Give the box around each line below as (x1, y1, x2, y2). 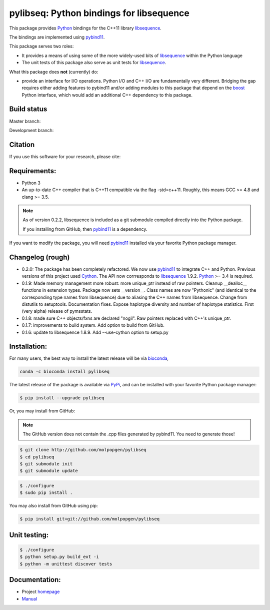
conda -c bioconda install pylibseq (19, 369, 110, 375)
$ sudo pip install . (19, 490, 73, 495)
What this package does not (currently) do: (9, 69, 98, 75)
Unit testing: (9, 530, 49, 539)
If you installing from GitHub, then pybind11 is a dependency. (22, 226, 147, 232)
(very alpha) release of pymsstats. (21, 308, 92, 314)
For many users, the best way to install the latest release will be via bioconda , (9, 355, 169, 361)
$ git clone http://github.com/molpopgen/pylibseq (19, 447, 147, 453)
